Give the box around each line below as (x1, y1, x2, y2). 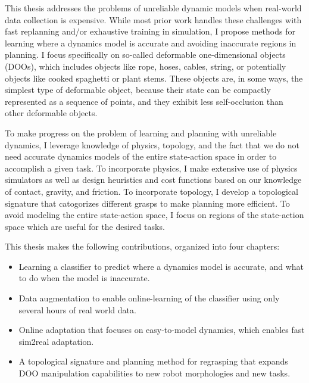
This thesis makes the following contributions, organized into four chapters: (5, 240, 280, 253)
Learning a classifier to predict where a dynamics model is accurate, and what (18, 260, 304, 272)
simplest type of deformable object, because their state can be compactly (5, 83, 271, 96)
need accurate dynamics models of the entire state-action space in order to (5, 150, 277, 163)
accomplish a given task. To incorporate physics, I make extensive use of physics (5, 161, 298, 174)
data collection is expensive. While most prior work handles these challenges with (5, 13, 302, 26)
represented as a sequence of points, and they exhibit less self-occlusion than (5, 95, 283, 107)
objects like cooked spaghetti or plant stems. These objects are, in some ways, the (5, 71, 303, 84)
